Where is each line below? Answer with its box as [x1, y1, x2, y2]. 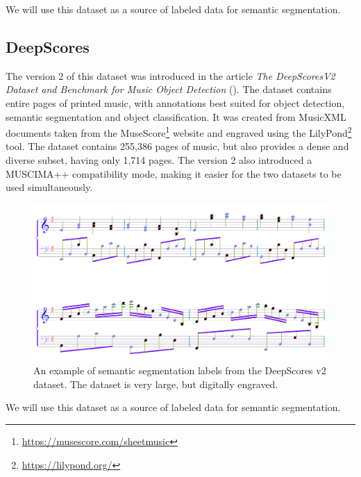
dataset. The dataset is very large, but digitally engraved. [33, 376, 278, 391]
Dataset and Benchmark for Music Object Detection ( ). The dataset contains [6, 82, 332, 97]
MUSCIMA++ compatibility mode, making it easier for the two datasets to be [6, 166, 342, 181]
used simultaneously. [6, 180, 93, 194]
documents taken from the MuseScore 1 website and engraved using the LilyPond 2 [6, 124, 352, 140]
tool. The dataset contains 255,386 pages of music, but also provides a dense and [6, 139, 349, 153]
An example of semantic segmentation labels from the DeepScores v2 [33, 363, 326, 378]
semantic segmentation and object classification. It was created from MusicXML [6, 109, 346, 124]
